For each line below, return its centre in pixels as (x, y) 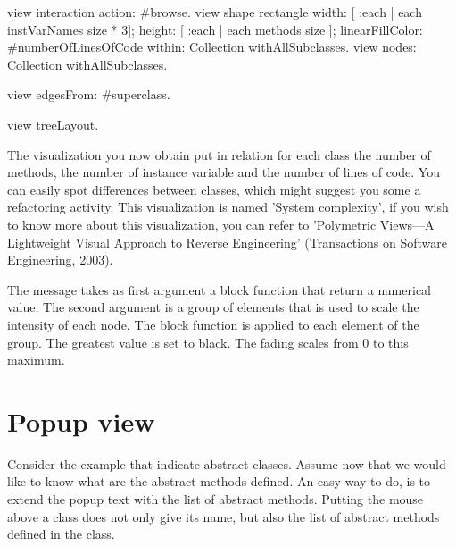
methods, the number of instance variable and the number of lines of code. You (224, 172)
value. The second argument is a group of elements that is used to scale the (213, 307)
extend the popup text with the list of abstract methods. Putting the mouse (216, 499)
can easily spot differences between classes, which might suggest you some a (214, 189)
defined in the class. (61, 534)
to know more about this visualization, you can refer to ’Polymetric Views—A (221, 224)
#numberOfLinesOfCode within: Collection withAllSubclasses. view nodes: (212, 47)
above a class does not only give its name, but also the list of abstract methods (224, 516)
